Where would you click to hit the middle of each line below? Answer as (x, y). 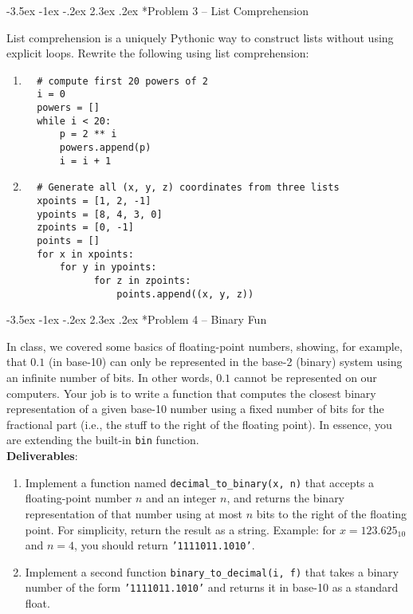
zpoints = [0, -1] (85, 228)
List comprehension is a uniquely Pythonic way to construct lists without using (200, 37)
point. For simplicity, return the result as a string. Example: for (181, 529)
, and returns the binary (286, 498)
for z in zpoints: (142, 280)
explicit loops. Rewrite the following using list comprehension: (158, 53)
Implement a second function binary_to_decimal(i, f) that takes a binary (212, 571)
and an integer (181, 498)
